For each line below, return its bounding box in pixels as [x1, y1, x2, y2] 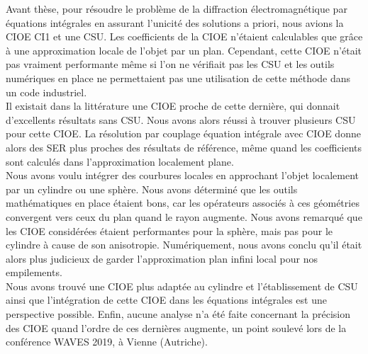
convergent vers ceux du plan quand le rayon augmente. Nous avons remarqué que [6, 209, 362, 224]
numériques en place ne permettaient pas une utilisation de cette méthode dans [6, 70, 351, 85]
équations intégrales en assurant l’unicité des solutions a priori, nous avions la [6, 15, 344, 30]
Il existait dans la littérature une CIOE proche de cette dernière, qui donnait [6, 98, 340, 113]
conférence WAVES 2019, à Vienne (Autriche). [6, 334, 208, 349]
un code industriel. [6, 84, 87, 99]
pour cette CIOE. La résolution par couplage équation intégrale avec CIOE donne [6, 126, 361, 141]
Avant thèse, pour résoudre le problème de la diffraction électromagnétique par [6, 1, 347, 16]
